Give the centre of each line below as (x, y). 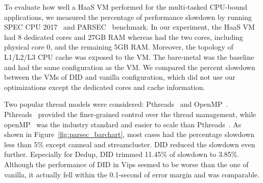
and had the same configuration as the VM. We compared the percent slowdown (130, 67)
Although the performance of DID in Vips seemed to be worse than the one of (126, 164)
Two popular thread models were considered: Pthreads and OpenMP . (116, 104)
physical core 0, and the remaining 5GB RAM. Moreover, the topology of (119, 47)
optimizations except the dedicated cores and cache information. (105, 87)
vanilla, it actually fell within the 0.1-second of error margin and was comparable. (132, 174)
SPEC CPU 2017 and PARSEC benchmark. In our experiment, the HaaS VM (129, 27)
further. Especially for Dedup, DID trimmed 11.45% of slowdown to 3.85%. (122, 154)
